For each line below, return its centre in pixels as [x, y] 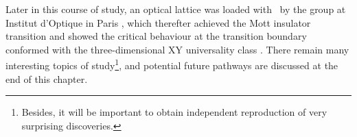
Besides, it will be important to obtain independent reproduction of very [174, 112]
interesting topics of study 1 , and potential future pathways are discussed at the [172, 64]
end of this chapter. [47, 78]
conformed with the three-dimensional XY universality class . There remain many [177, 49]
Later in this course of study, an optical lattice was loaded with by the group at [176, 9]
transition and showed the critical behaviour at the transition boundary [156, 36]
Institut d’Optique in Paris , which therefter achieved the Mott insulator [158, 22]
